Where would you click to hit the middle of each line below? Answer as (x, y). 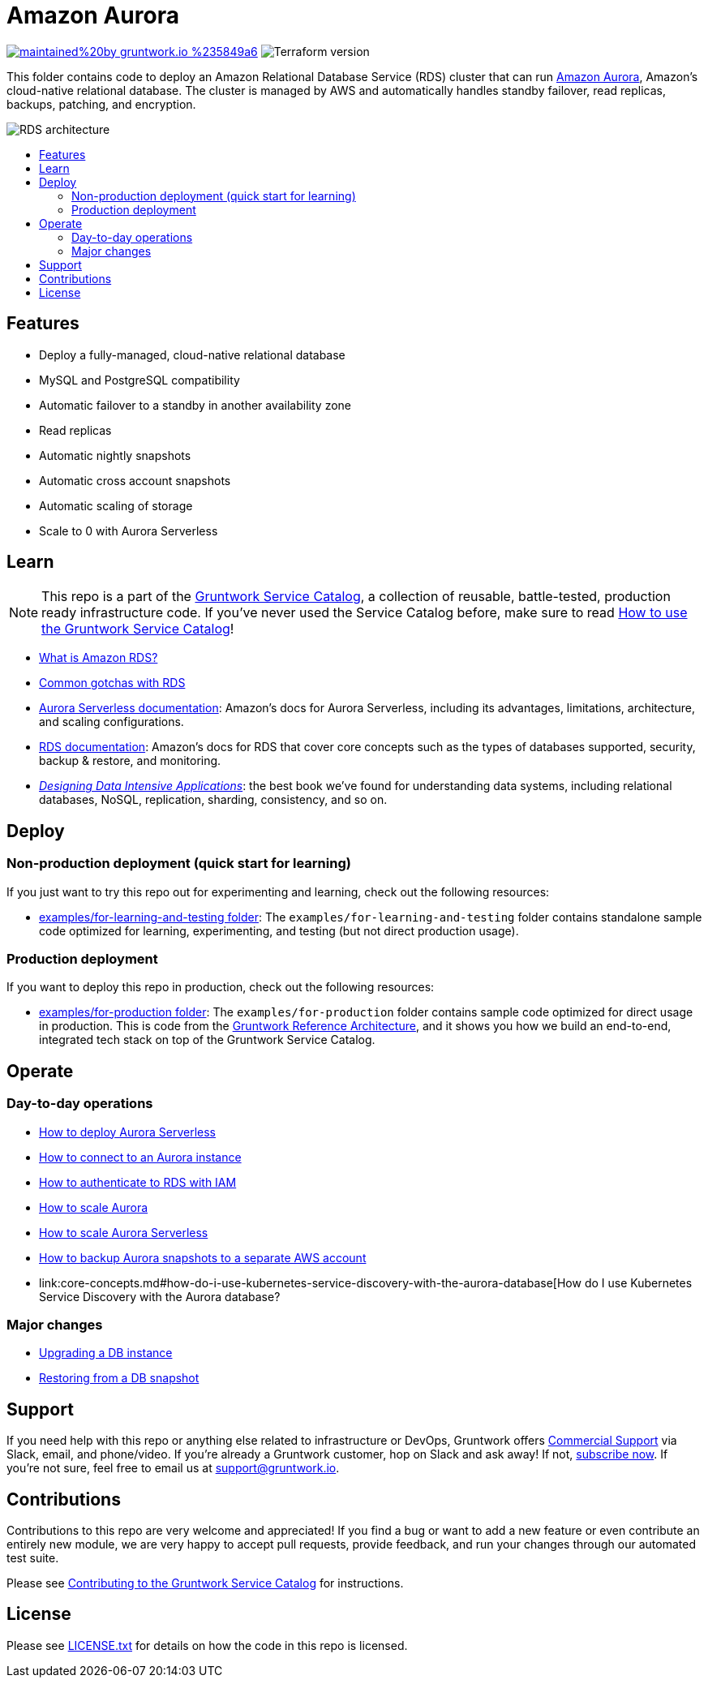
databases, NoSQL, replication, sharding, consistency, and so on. (213, 800)
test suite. (33, 1558)
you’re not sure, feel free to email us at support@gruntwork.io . (173, 1468)
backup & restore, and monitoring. (130, 761)
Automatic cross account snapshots (135, 480)
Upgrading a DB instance (106, 1353)
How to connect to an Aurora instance (140, 1157)
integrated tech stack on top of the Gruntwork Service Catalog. (207, 1040)
